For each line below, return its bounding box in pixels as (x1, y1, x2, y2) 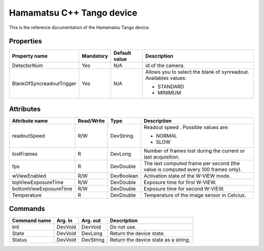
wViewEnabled (12, 172, 46, 179)
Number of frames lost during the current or (143, 147, 245, 154)
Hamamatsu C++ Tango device (9, 7, 138, 18)
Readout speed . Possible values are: (143, 124, 229, 131)
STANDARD (157, 83, 184, 90)
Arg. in (56, 217, 73, 224)
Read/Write (77, 117, 105, 124)
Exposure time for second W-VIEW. (143, 185, 225, 192)
